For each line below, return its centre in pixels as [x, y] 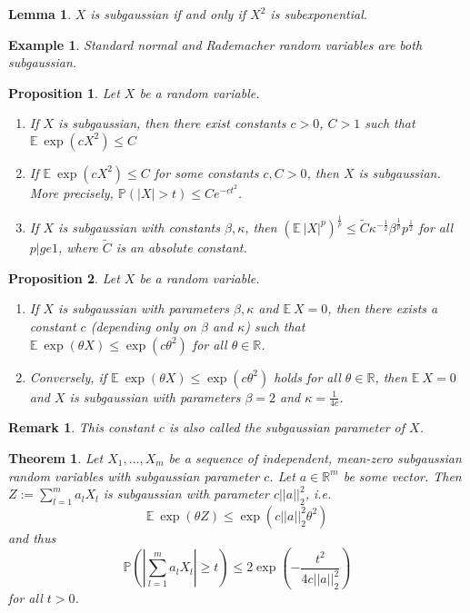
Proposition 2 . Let [64, 277]
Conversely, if [68, 376]
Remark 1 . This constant [81, 427]
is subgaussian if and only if [168, 14]
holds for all [307, 376]
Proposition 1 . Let [64, 92]
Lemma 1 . [40, 14]
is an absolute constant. [181, 247]
